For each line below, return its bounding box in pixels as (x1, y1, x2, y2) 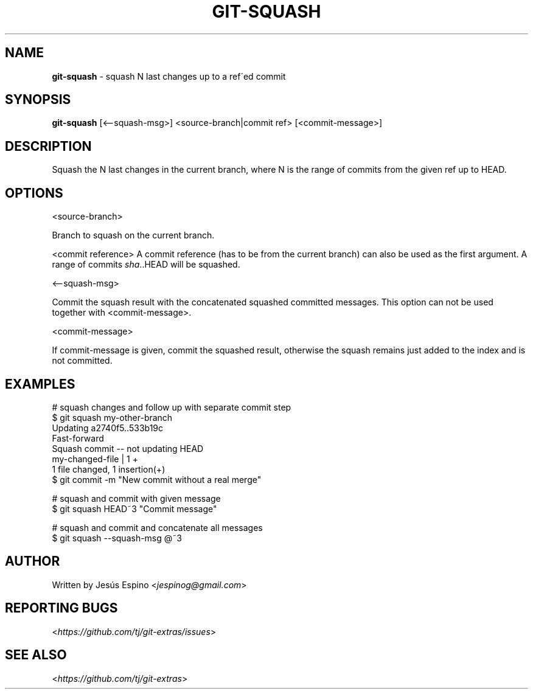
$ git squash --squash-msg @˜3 (52, 532, 183, 543)
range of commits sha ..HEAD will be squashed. (52, 259, 240, 270)
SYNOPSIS (5, 92, 71, 108)
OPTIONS (5, 185, 63, 201)
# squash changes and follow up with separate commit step (52, 401, 291, 412)
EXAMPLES (5, 376, 75, 392)
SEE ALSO (5, 647, 67, 663)
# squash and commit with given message (52, 493, 221, 504)
